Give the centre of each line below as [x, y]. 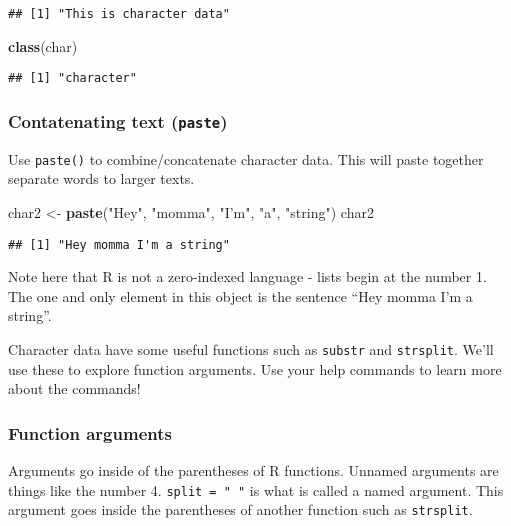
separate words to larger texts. [101, 178]
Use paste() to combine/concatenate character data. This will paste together [246, 158]
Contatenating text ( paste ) [118, 120]
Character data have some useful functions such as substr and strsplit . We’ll [251, 348]
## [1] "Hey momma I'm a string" [119, 244]
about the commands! [74, 388]
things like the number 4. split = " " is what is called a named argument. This [256, 489]
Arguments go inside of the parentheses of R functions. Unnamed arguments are [253, 470]
